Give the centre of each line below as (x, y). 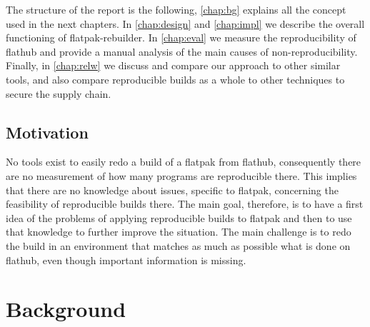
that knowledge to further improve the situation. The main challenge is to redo (179, 232)
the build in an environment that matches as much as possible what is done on (178, 245)
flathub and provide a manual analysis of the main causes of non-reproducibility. (182, 51)
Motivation (47, 132)
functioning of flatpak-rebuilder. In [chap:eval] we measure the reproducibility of (181, 37)
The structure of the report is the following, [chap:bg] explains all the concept (176, 9)
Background (66, 309)
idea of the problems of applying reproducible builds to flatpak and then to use (179, 217)
